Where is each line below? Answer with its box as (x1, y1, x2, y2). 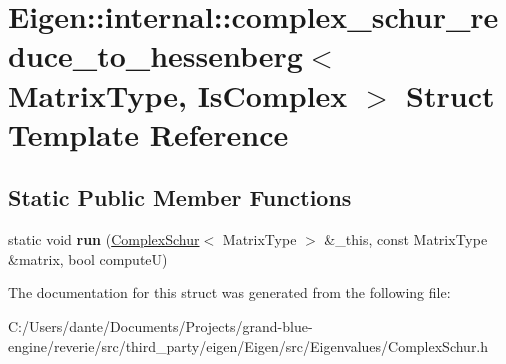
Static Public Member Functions (8, 182, 352, 213)
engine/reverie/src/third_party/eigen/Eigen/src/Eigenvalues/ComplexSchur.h (8, 335, 489, 356)
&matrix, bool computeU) (8, 248, 168, 269)
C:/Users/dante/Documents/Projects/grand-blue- (8, 315, 313, 336)
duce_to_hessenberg (8, 35, 303, 76)
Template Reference (8, 113, 289, 154)
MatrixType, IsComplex (8, 74, 348, 115)
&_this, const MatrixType (324, 229, 488, 250)
